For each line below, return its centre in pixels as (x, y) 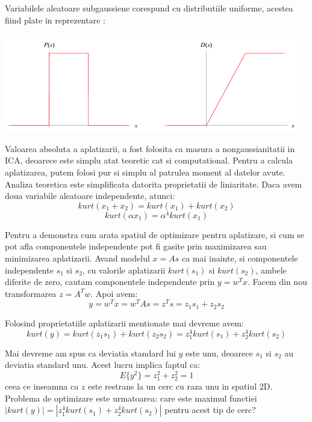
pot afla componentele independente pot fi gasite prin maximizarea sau (136, 246)
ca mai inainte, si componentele (240, 258)
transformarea (31, 293)
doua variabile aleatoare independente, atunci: (90, 196)
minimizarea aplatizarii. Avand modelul (77, 258)
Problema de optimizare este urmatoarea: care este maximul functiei (131, 398)
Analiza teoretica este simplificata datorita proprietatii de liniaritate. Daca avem (154, 184)
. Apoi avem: (114, 293)
